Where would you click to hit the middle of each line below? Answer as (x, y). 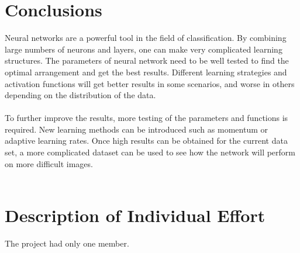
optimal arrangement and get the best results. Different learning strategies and (146, 72)
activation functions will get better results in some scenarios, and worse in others (150, 83)
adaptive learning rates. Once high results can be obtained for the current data (146, 141)
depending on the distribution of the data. (80, 95)
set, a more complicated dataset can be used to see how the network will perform (150, 152)
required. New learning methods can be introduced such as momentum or (136, 129)
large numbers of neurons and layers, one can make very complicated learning (144, 49)
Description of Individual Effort (135, 215)
